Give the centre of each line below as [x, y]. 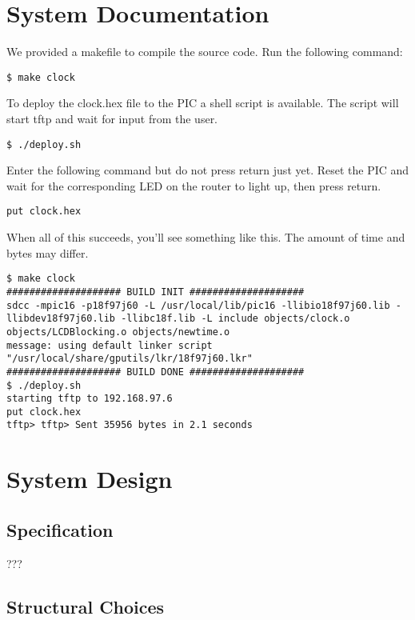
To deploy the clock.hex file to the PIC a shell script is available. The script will [203, 103]
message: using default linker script [110, 345]
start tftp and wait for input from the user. [112, 118]
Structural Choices [86, 606]
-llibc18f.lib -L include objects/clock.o [235, 319]
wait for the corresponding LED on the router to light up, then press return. [194, 185]
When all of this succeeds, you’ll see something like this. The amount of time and [206, 237]
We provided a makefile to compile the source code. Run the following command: [205, 52]
